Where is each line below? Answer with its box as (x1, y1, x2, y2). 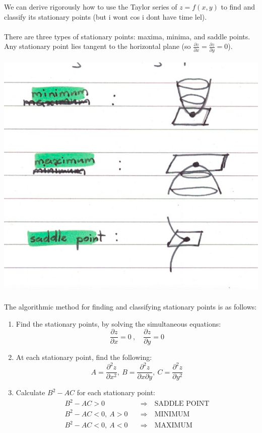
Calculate (16, 387, 45, 398)
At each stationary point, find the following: (16, 352, 152, 362)
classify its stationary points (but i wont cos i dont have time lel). (4, 11, 207, 22)
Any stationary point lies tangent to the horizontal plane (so (4, 41, 191, 51)
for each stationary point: (77, 387, 155, 398)
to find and (221, 2, 255, 12)
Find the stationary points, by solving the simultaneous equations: (16, 318, 221, 329)
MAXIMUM (154, 422, 192, 429)
